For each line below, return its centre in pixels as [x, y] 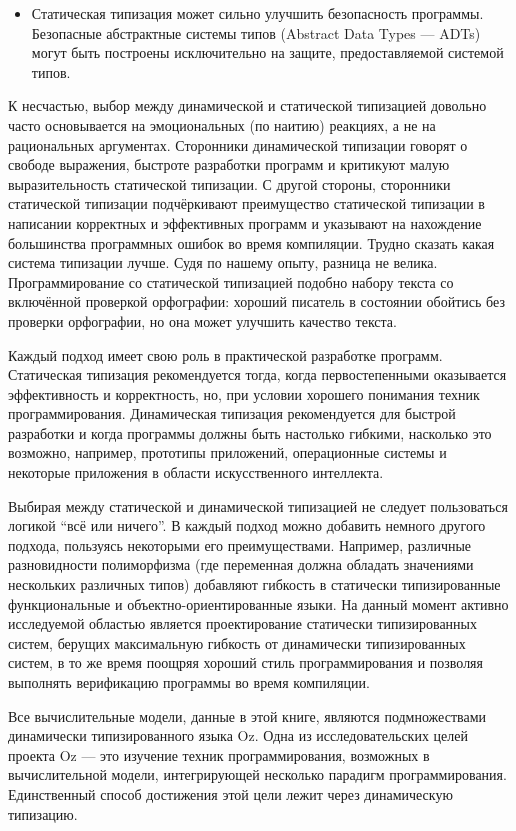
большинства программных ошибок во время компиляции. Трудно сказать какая [251, 242]
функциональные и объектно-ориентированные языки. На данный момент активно [258, 603]
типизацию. [43, 813]
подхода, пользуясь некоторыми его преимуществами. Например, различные [240, 544]
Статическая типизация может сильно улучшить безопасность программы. [257, 13]
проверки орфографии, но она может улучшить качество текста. [202, 320]
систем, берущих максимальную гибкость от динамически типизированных [237, 642]
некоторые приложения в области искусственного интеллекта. [196, 472]
